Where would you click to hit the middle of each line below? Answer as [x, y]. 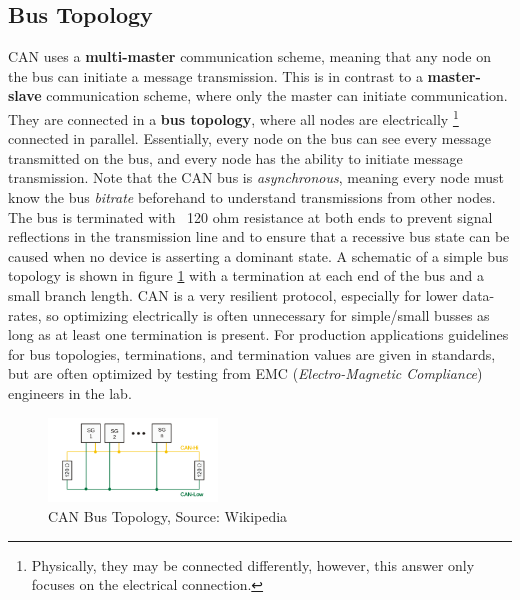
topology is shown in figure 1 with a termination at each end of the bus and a [246, 275]
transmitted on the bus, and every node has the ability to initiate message [235, 157]
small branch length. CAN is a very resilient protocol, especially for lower [233, 294]
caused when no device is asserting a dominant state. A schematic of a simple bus [258, 255]
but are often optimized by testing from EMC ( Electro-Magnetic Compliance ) [245, 373]
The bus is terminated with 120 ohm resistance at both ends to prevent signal [250, 216]
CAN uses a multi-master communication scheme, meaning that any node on [249, 56]
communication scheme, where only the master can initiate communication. [277, 95]
